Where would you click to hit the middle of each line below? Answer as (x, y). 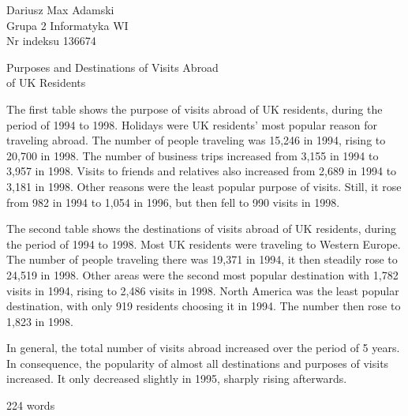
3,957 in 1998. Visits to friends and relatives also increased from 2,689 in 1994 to (202, 171)
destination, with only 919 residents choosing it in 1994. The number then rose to (204, 306)
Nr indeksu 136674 (51, 41)
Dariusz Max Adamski (60, 9)
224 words (31, 405)
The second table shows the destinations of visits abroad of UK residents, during (201, 229)
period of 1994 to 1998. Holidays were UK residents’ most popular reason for (192, 124)
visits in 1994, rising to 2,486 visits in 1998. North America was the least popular (203, 290)
